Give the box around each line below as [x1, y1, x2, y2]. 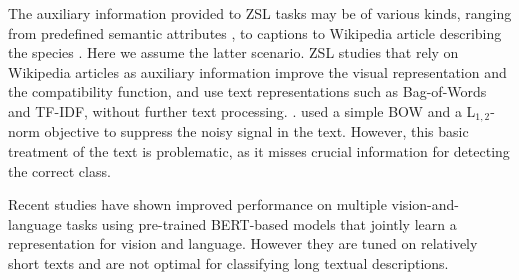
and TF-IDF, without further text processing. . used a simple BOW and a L [8, 100, 476, 121]
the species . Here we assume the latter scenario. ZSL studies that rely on [8, 42, 459, 63]
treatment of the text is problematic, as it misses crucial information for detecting [8, 141, 510, 162]
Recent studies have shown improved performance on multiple [8, 194, 387, 215]
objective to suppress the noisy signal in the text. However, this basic [44, 121, 469, 142]
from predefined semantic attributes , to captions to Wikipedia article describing [8, 22, 502, 43]
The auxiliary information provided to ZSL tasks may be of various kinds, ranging [8, 3, 512, 23]
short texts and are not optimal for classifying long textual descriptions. [8, 252, 449, 273]
